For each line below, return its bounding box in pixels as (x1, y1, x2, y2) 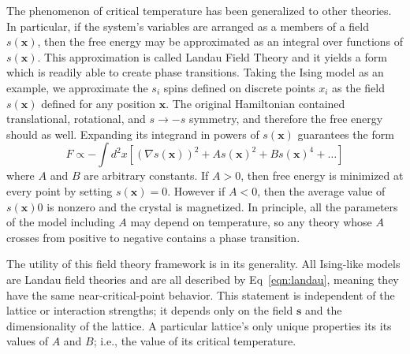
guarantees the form (297, 125, 394, 142)
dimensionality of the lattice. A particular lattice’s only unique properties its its (6, 317, 392, 334)
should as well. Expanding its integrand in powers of (6, 125, 259, 142)
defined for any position (41, 95, 156, 111)
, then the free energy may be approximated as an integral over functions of (37, 33, 404, 50)
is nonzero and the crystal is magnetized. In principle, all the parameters (47, 198, 398, 214)
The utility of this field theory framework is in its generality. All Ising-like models (6, 255, 401, 272)
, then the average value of (257, 182, 386, 199)
